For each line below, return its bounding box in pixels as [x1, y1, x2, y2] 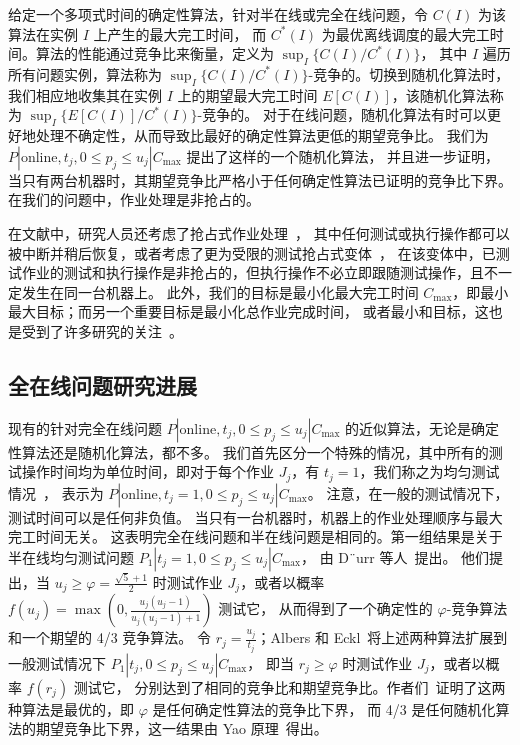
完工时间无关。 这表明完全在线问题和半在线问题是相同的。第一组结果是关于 [8, 526, 503, 547]
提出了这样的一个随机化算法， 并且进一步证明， [186, 145, 500, 166]
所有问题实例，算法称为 [8, 63, 162, 84]
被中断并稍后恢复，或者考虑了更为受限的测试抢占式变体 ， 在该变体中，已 [8, 242, 496, 263]
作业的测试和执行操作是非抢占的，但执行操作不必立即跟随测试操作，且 [21, 262, 484, 283]
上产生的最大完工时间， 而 [93, 23, 267, 44]
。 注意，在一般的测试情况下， [307, 482, 509, 503]
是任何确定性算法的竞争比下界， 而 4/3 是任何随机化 [152, 698, 496, 719]
